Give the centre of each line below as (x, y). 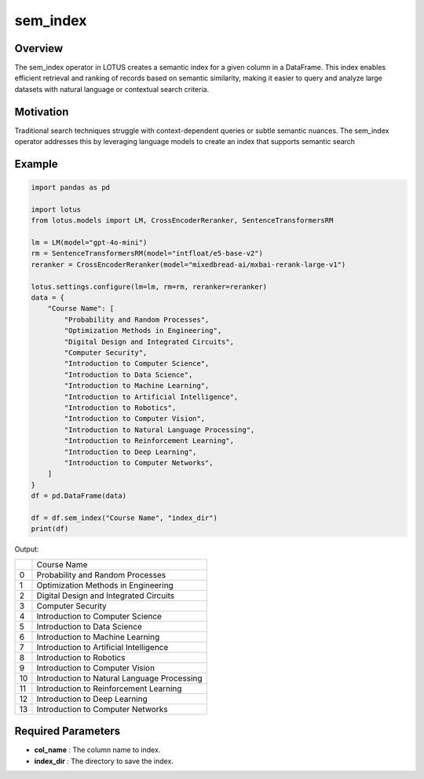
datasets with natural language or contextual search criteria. (112, 89)
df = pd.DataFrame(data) (79, 496)
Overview (39, 48)
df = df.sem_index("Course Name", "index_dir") (124, 518)
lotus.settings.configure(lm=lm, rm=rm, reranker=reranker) (149, 286)
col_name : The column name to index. (97, 750)
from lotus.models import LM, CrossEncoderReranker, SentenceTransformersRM (182, 221)
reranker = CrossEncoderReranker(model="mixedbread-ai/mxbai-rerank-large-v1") (188, 264)
